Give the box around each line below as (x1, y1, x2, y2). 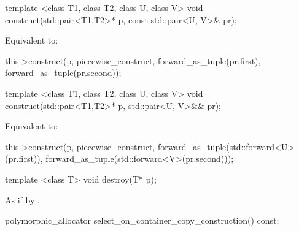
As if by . (5, 193, 40, 206)
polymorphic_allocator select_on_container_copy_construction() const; (5, 214, 279, 227)
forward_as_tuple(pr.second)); (5, 66, 122, 79)
